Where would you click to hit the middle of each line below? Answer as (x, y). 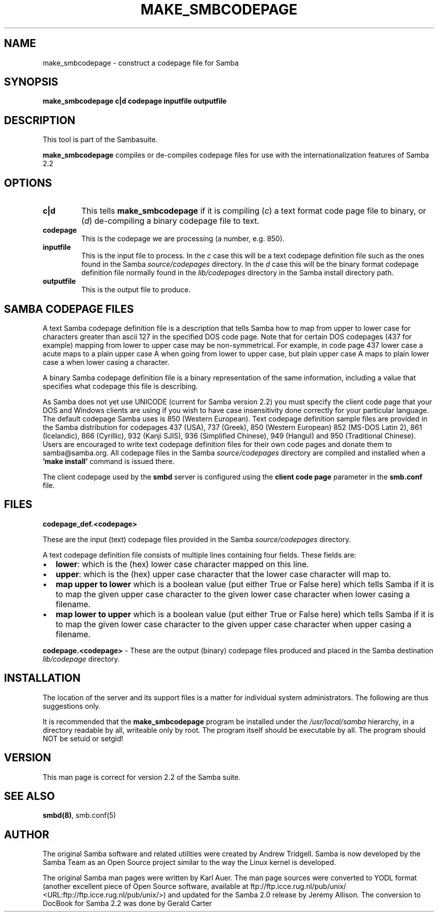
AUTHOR (27, 834)
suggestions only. (72, 706)
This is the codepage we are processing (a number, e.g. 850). (183, 239)
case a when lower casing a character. (106, 362)
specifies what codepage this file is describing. (120, 386)
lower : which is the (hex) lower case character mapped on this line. (182, 564)
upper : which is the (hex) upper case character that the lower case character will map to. (223, 574)
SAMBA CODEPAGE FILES (69, 309)
